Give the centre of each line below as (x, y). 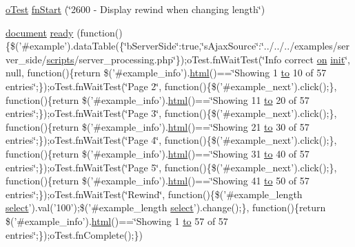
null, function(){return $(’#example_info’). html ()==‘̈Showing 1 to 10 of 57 (166, 73)
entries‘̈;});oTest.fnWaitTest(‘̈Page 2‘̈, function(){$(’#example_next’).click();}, (171, 86)
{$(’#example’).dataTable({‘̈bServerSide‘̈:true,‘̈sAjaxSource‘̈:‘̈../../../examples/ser (178, 46)
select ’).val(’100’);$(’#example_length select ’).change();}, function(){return (166, 207)
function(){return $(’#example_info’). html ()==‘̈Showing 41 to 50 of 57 (158, 181)
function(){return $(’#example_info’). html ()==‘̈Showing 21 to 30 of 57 (158, 126)
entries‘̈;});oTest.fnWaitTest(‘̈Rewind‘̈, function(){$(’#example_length (154, 194)
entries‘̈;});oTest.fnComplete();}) (74, 234)
